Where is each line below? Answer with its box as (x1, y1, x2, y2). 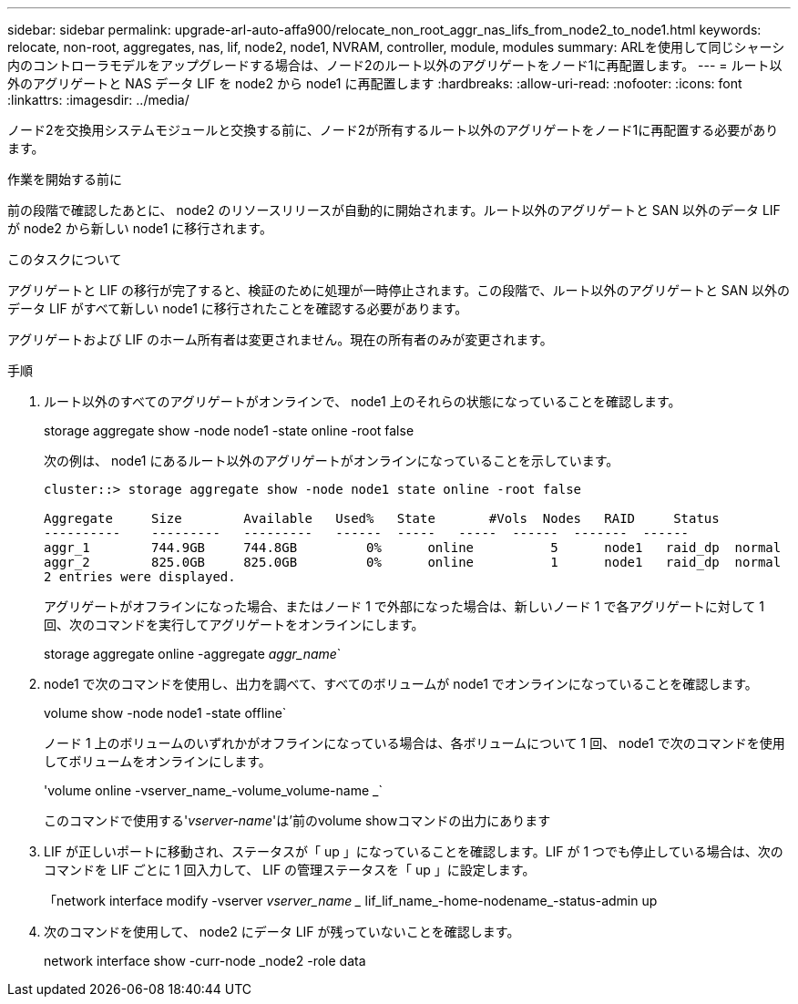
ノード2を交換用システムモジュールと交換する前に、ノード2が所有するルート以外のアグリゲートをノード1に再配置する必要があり (7, 122, 779, 138)
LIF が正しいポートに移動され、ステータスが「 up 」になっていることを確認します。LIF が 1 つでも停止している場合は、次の (44, 844, 783, 859)
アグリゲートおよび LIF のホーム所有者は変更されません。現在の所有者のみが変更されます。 (7, 332, 553, 347)
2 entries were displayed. (44, 569, 236, 584)
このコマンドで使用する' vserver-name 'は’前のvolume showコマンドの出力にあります (44, 813, 551, 828)
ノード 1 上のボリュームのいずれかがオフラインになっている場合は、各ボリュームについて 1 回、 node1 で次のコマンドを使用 (44, 735, 785, 751)
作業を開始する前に (7, 171, 122, 187)
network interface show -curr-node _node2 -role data (44, 953, 366, 968)
